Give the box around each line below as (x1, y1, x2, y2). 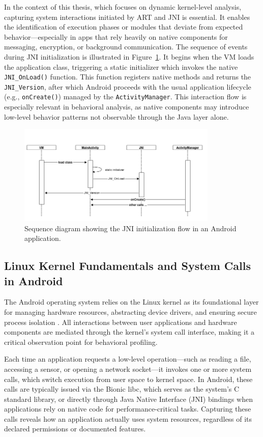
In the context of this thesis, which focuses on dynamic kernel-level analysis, (4, 2, 242, 12)
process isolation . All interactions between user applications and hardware (4, 316, 237, 327)
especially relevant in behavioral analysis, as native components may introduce (4, 101, 249, 112)
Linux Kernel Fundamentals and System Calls (4, 258, 251, 274)
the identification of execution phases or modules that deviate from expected (4, 21, 243, 32)
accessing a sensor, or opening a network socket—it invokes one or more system (4, 363, 252, 374)
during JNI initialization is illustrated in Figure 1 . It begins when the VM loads (4, 51, 254, 62)
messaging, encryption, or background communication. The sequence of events (4, 41, 248, 52)
